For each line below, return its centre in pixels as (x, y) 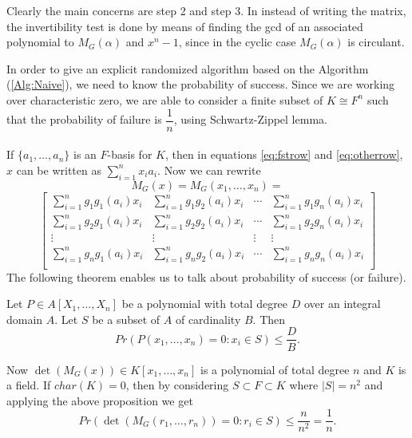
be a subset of (126, 319)
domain (25, 319)
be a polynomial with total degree (205, 304)
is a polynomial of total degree (275, 369)
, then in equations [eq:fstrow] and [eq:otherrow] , (284, 154)
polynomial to (40, 42)
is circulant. (376, 42)
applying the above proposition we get (100, 400)
